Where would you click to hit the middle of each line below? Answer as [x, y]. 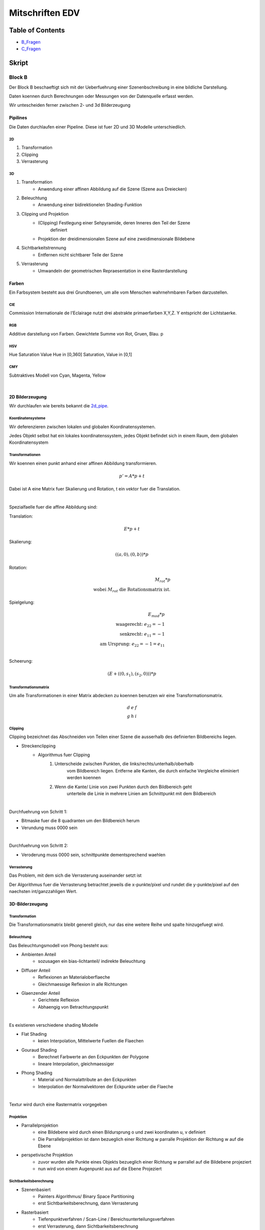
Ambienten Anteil [39, 954]
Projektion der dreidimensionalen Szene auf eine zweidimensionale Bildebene [117, 239]
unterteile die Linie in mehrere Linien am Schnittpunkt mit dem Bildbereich [141, 794]
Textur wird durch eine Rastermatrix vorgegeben [58, 1105]
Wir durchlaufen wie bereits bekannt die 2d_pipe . [59, 406]
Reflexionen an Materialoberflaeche [74, 977]
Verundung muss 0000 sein [50, 828]
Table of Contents [37, 30]
